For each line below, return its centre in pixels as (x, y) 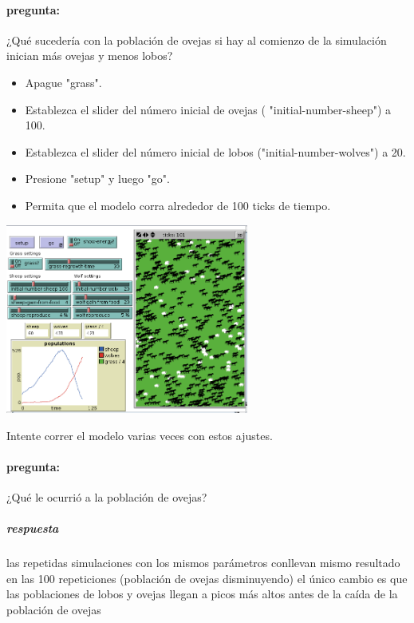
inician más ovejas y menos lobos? (90, 56)
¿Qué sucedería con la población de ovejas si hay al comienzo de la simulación (197, 40)
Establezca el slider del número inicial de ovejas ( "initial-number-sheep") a (208, 109)
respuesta (33, 528)
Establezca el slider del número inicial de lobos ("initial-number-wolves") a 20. (215, 151)
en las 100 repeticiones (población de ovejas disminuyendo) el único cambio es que (207, 578)
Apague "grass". (63, 82)
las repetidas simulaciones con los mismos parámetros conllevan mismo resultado (203, 563)
